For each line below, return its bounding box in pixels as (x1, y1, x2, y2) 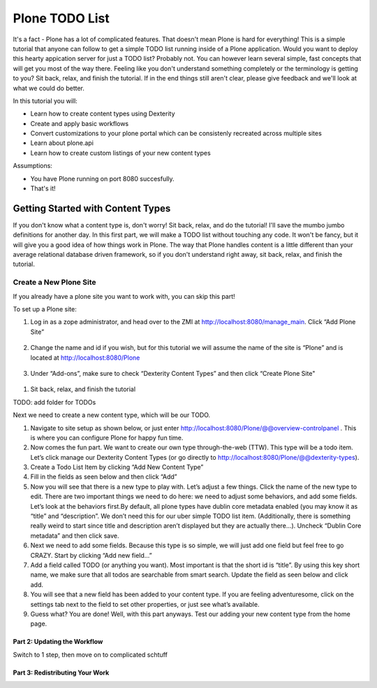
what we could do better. (13, 84, 85, 92)
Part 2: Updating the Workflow (13, 638, 103, 646)
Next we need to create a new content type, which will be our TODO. (13, 411, 211, 419)
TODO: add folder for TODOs (13, 398, 96, 406)
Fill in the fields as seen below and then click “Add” (30, 472, 177, 481)
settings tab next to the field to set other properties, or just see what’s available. (30, 600, 260, 608)
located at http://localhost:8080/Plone (30, 353, 140, 362)
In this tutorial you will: (13, 97, 78, 105)
